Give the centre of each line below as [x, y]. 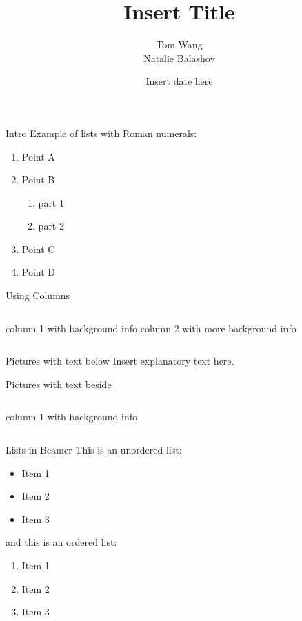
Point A [38, 156]
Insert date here [179, 81]
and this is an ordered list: [61, 542]
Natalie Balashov [179, 58]
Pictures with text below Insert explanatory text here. [120, 361]
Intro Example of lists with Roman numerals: [101, 133]
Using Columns [38, 295]
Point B [38, 180]
